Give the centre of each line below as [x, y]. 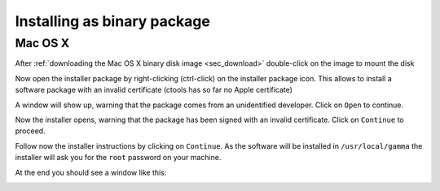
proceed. [30, 131]
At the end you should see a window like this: [91, 172]
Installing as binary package [113, 21]
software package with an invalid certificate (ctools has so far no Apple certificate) [154, 90]
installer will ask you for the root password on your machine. [118, 158]
